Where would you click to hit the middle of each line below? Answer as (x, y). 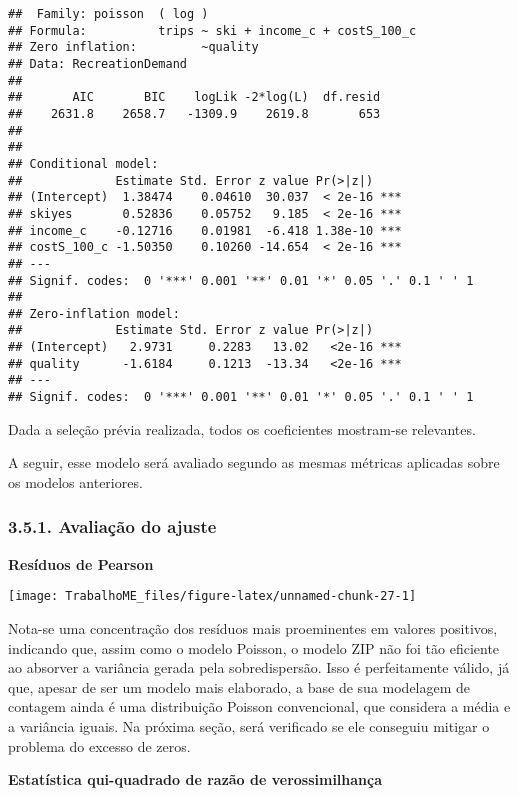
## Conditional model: (83, 163)
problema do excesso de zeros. (99, 745)
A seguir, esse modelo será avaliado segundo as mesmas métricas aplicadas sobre (254, 462)
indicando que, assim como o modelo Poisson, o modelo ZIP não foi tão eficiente (254, 647)
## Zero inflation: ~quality (133, 47)
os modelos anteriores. (75, 481)
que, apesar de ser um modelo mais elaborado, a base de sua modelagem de (239, 686)
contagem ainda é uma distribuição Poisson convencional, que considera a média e (259, 706)
